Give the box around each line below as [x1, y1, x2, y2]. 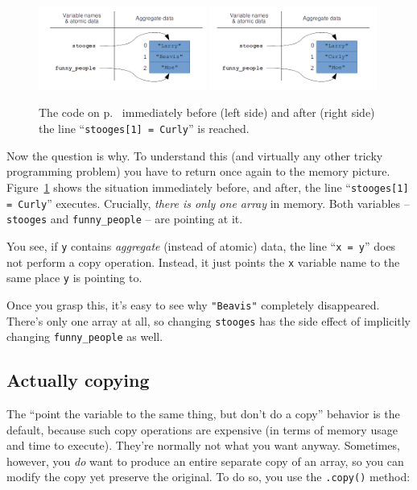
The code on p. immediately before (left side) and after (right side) [39, 104, 375, 121]
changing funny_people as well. [6, 328, 163, 345]
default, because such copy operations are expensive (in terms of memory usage [6, 421, 398, 438]
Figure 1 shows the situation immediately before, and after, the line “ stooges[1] [6, 178, 409, 195]
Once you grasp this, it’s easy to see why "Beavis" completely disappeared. [6, 296, 380, 313]
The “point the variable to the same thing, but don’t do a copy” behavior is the [6, 405, 400, 422]
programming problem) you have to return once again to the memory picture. [6, 163, 390, 180]
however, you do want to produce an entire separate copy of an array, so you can [6, 452, 404, 469]
